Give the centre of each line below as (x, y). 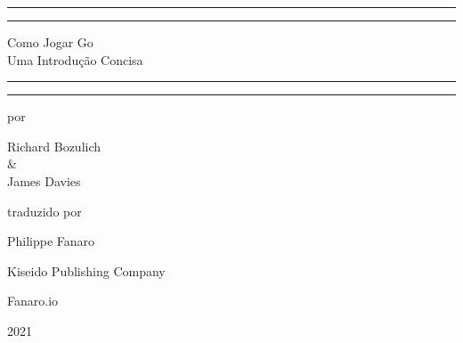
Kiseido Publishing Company (86, 270)
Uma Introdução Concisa (75, 59)
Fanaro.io (33, 301)
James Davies (44, 180)
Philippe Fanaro (51, 241)
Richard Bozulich (54, 146)
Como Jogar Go (50, 42)
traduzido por (45, 211)
